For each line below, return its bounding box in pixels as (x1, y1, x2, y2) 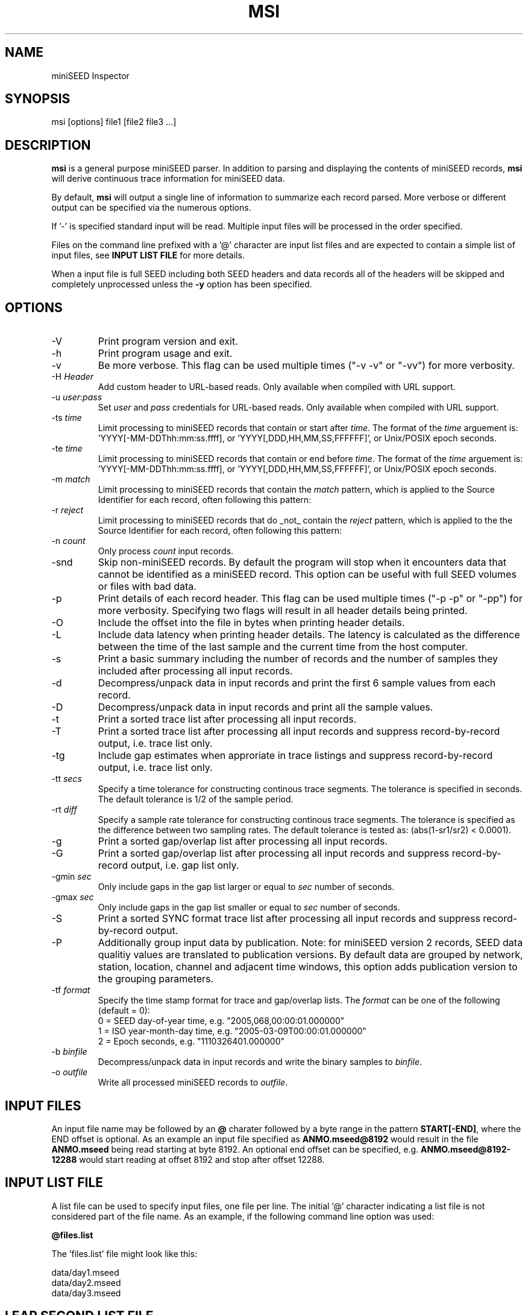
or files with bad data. (98, 580, 196, 593)
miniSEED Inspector (51, 70, 130, 81)
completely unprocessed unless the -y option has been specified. (51, 279, 312, 290)
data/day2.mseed (51, 1277, 121, 1288)
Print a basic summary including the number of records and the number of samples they (98, 653, 498, 665)
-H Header (51, 371, 94, 382)
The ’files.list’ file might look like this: (51, 1248, 198, 1259)
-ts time (51, 412, 82, 423)
